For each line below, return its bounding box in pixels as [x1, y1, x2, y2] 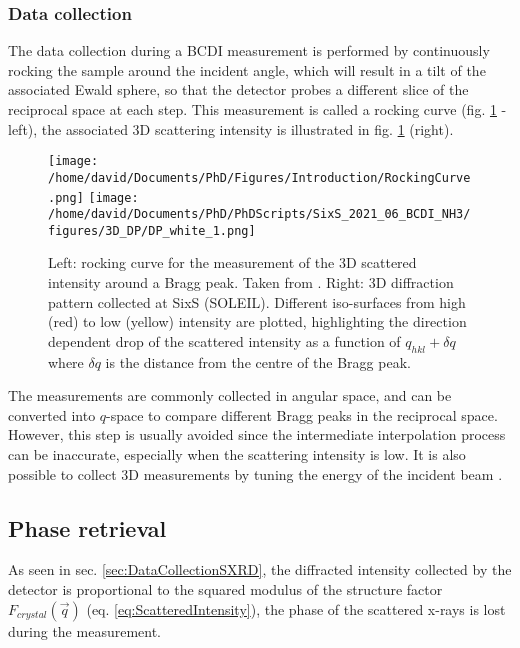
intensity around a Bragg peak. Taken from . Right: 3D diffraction [48, 272, 454, 293]
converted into [8, 404, 96, 425]
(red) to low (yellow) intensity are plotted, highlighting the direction [48, 311, 467, 332]
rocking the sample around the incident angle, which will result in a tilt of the [8, 59, 486, 80]
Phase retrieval [8, 512, 167, 543]
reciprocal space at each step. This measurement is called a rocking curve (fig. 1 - [8, 99, 507, 119]
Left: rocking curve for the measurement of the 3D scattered [48, 252, 417, 273]
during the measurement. [8, 620, 161, 641]
